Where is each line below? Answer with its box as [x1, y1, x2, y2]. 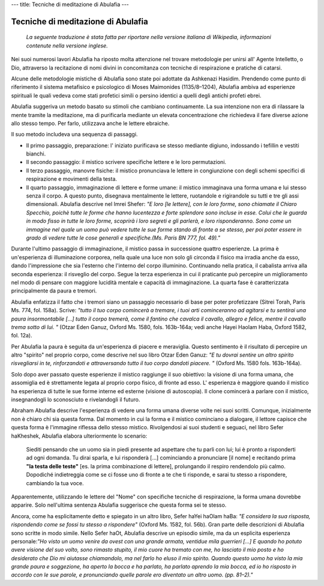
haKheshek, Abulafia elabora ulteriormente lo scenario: [11, 432, 148, 439]
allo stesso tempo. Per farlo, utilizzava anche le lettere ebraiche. [11, 119, 170, 127]
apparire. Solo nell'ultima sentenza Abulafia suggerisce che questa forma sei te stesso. [11, 501, 227, 509]
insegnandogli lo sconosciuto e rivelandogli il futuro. [11, 396, 140, 403]
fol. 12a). [11, 332, 32, 339]
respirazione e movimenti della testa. [26, 175, 117, 183]
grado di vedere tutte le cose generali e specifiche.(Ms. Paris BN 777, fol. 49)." [26, 234, 220, 241]
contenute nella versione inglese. [26, 42, 108, 49]
